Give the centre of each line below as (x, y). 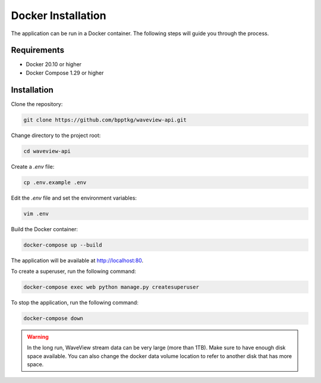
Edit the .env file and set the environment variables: (74, 198)
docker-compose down (53, 318)
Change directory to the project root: (56, 135)
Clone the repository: (37, 104)
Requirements (38, 50)
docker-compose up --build (63, 245)
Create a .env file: (33, 166)
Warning (38, 337)
